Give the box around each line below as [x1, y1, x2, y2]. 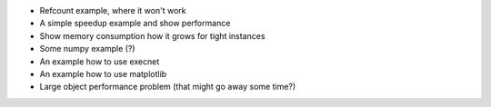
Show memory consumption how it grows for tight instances [39, 30, 266, 41]
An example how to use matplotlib [39, 68, 167, 79]
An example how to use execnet [39, 55, 160, 67]
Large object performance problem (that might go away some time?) [39, 82, 296, 92]
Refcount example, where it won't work [39, 5, 186, 15]
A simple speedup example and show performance [39, 18, 231, 29]
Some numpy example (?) [39, 44, 135, 54]
